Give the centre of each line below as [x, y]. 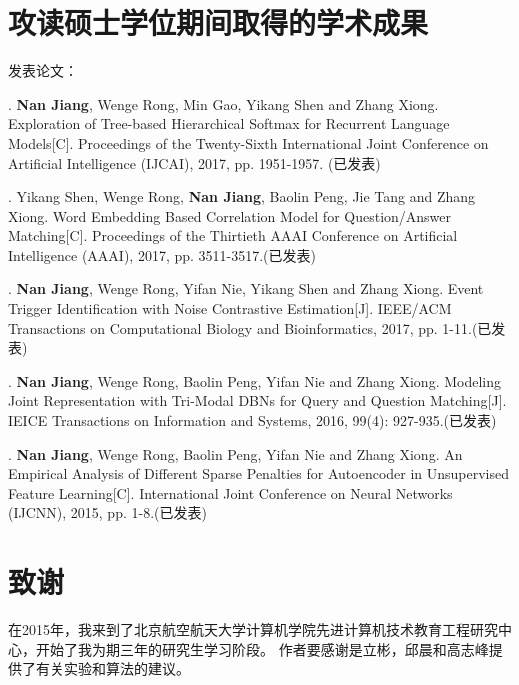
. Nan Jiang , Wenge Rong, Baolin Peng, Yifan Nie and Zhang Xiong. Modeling [254, 380]
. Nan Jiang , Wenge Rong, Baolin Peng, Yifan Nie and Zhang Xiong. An [235, 453]
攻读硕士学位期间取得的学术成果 [218, 22]
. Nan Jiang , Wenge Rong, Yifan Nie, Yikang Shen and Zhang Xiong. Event [246, 288]
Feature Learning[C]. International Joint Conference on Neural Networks [230, 492]
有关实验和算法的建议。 [112, 668]
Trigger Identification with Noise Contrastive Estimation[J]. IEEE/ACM [230, 308]
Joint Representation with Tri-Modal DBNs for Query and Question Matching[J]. [257, 400]
